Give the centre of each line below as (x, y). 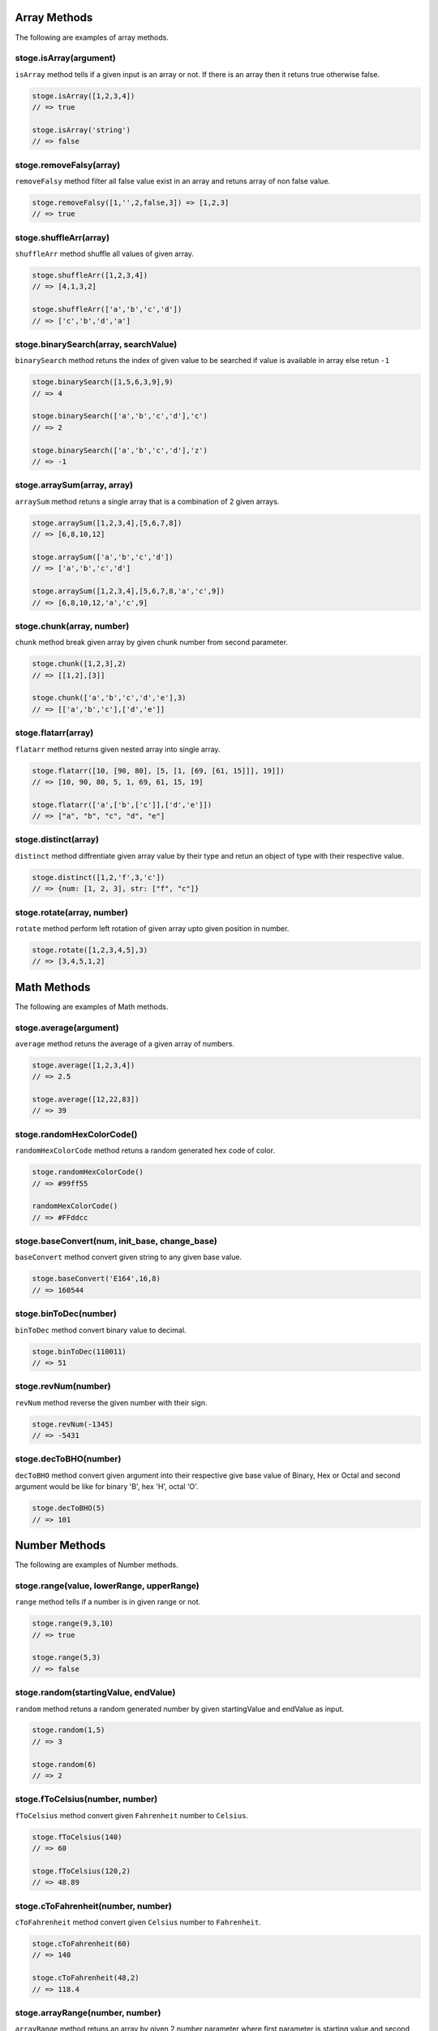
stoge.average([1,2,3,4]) (84, 1065)
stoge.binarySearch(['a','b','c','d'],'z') (120, 450)
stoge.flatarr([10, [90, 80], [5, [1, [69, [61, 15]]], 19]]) (158, 771)
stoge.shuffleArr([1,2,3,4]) (90, 275)
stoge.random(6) (64, 1764)
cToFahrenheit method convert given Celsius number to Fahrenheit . (138, 1922)
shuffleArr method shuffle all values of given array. (105, 254)
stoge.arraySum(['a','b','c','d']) (103, 557)
